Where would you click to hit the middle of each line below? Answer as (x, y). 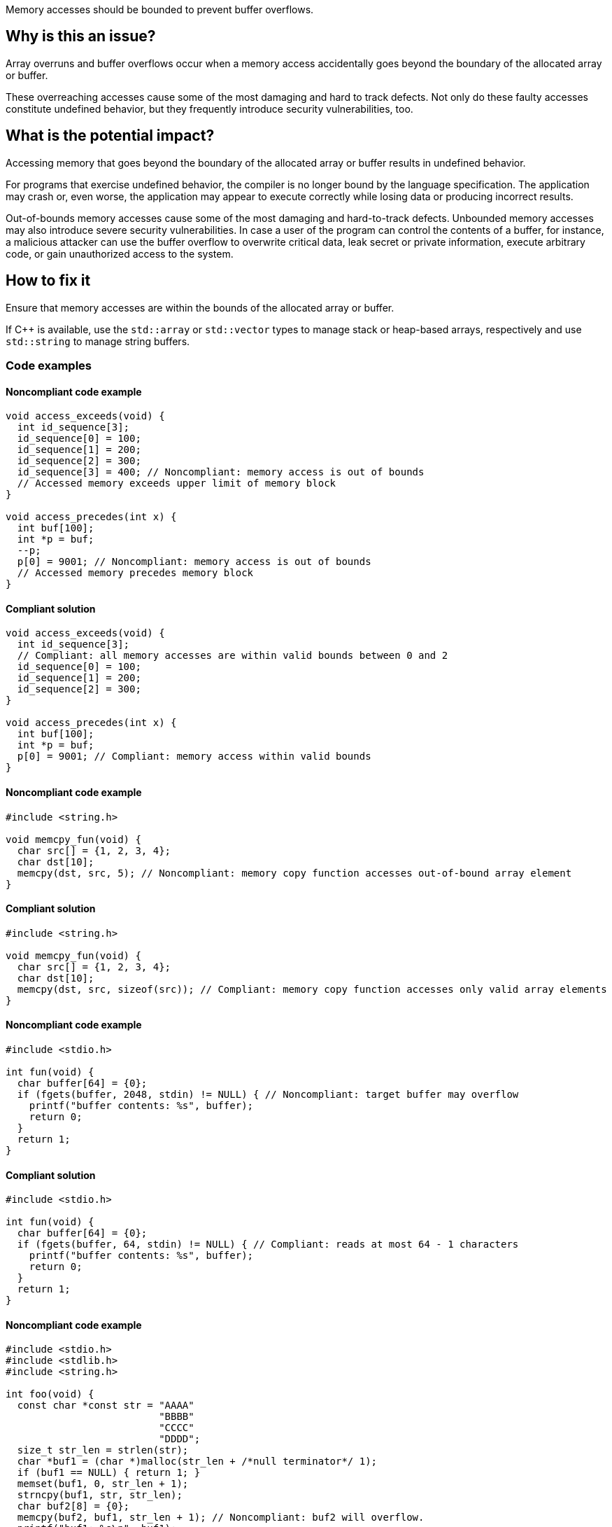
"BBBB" (177, 1417)
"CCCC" (177, 1428)
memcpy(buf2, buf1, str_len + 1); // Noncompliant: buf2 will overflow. (221, 1518)
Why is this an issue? (81, 36)
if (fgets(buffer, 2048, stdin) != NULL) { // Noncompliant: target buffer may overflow (268, 1094)
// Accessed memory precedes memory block (135, 573)
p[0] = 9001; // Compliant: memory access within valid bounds (194, 756)
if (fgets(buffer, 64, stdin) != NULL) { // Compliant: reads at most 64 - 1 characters (268, 1244)
